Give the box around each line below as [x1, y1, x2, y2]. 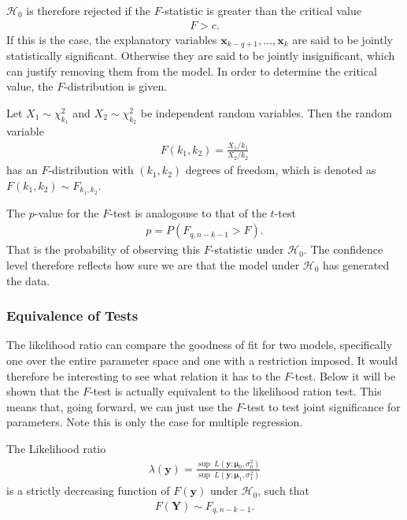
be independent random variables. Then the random [140, 104, 392, 121]
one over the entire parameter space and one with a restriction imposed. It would [6, 351, 398, 368]
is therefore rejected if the [26, 2, 150, 18]
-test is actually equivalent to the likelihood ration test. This [89, 383, 382, 399]
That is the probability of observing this [6, 241, 201, 258]
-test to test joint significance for [242, 398, 401, 414]
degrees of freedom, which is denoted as [185, 162, 376, 178]
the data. [6, 272, 50, 288]
